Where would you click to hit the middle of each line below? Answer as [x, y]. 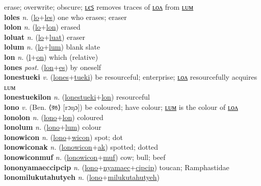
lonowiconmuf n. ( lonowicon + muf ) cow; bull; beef [85, 157]
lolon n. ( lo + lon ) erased [42, 27]
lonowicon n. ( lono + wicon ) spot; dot [63, 137]
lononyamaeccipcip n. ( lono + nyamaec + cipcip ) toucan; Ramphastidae [117, 167]
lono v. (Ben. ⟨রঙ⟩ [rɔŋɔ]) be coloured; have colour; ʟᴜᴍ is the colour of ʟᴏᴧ [121, 107]
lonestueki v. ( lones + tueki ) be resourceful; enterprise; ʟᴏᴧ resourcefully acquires [131, 77]
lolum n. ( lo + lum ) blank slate [52, 47]
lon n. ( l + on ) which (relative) [51, 56]
